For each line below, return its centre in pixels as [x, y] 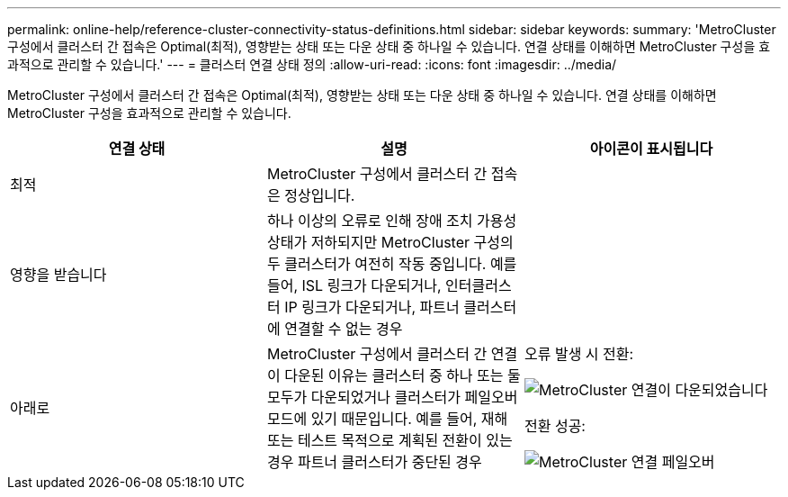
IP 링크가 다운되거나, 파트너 [372, 307]
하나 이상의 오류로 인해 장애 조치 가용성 [392, 221]
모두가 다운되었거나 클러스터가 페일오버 [392, 397]
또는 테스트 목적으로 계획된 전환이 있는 [390, 440]
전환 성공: [555, 426]
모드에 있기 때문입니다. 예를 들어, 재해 [387, 419]
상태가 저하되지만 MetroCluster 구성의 [390, 242]
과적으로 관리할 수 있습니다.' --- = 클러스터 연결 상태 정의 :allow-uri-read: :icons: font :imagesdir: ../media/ [312, 64]
